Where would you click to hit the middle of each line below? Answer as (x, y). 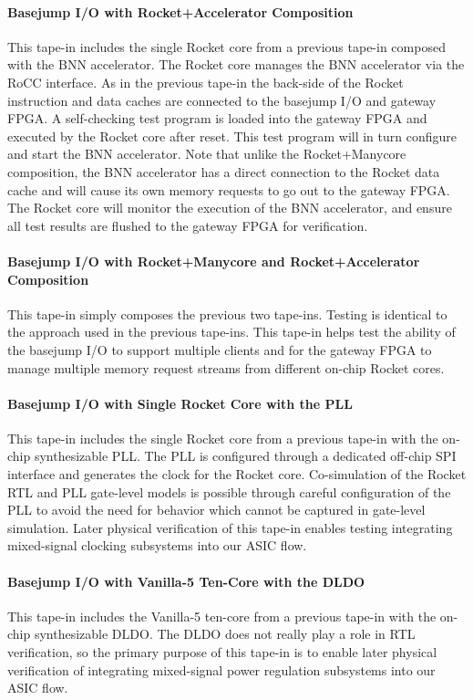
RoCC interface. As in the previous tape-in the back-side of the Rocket (206, 82)
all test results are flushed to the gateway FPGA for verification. (188, 225)
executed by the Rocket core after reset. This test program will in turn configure (232, 136)
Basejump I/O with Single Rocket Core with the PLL (180, 403)
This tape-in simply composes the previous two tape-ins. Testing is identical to (227, 313)
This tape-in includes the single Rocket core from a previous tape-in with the (223, 438)
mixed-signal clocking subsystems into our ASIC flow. (157, 545)
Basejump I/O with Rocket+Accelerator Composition (180, 11)
